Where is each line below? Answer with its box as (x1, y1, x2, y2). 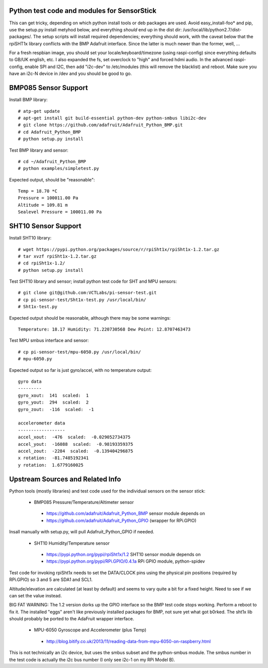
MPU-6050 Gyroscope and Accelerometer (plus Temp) (34, 627, 146, 633)
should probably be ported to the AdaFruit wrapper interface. (9, 616, 134, 622)
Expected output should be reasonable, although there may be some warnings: (9, 315, 171, 321)
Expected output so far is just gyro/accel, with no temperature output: (9, 367, 152, 373)
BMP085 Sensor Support (9, 83, 88, 92)
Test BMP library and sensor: (9, 147, 69, 153)
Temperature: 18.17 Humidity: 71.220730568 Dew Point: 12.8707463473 (18, 327, 191, 333)
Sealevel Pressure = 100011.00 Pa (18, 209, 102, 215)
